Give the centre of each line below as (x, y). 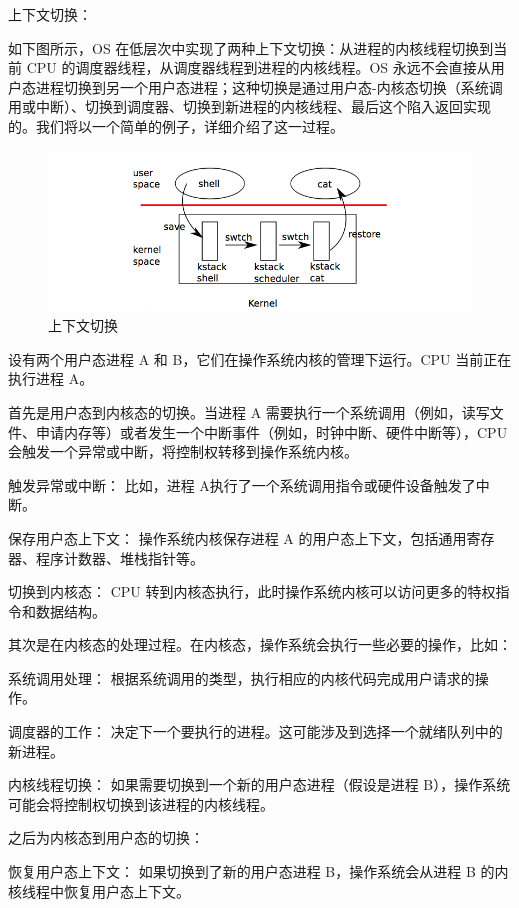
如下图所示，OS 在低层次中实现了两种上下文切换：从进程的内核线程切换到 (251, 47)
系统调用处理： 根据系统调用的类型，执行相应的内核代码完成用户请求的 (241, 677)
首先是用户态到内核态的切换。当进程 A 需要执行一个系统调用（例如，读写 (249, 411)
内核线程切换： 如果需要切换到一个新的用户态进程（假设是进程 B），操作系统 (259, 784)
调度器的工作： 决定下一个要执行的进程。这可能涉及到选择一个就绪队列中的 (255, 731)
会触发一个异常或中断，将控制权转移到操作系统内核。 (183, 451)
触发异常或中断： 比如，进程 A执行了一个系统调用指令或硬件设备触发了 (242, 484)
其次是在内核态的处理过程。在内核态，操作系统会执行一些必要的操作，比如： (260, 644)
